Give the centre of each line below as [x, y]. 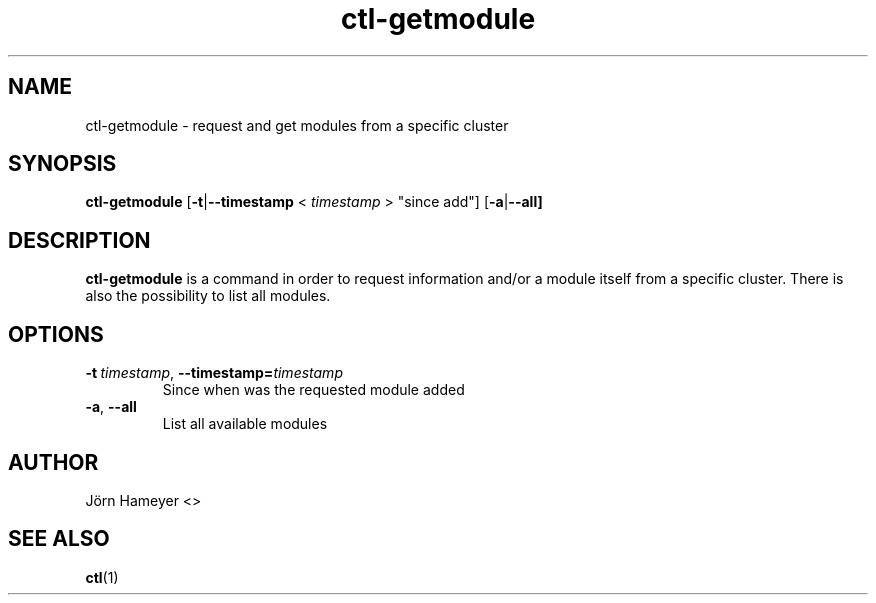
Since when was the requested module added [313, 390]
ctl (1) [102, 577]
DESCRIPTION [79, 240]
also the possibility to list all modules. [208, 296]
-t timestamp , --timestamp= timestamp [214, 373]
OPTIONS [56, 334]
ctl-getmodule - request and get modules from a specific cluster [297, 125]
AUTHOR [53, 462]
